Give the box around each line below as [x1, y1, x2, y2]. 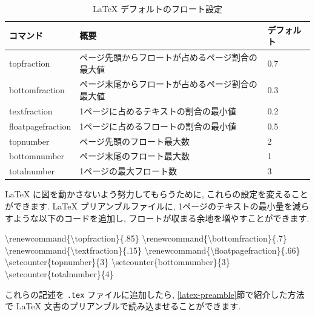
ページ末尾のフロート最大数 [79, 150, 190, 162]
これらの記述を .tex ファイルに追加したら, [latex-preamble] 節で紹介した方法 [5, 288, 305, 300]
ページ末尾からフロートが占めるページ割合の [79, 77, 257, 90]
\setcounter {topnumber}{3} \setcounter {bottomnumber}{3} [5, 255, 230, 268]
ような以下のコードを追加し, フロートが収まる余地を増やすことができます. [13, 211, 310, 224]
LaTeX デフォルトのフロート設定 [92, 2, 223, 15]
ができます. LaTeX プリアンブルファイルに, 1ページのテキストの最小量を [5, 199, 293, 212]
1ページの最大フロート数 [79, 165, 177, 177]
